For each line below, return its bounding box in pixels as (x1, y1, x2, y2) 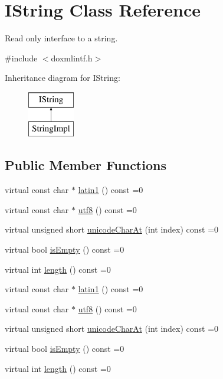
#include (5, 51, 38, 64)
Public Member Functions (5, 156, 166, 174)
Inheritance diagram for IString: (5, 71, 120, 84)
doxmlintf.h (51, 51, 93, 64)
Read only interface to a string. (5, 32, 118, 44)
